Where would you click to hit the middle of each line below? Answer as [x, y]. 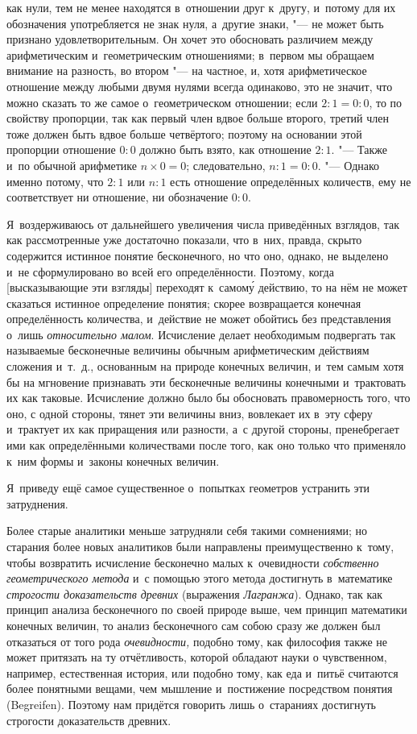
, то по [386, 102]
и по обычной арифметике [72, 165]
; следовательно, [226, 165]
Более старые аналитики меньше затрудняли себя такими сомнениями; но [187, 531]
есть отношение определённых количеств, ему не [291, 181]
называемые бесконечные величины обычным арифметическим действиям [188, 350]
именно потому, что [55, 181]
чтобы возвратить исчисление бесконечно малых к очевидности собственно [193, 562]
